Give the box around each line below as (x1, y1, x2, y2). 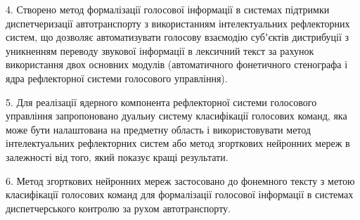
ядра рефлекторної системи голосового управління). (6, 70, 228, 85)
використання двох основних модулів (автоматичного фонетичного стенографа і (6, 57, 348, 72)
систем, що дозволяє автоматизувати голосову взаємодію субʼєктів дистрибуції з (6, 30, 349, 44)
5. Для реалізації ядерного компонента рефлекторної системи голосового (6, 94, 317, 109)
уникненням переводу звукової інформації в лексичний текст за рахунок (6, 43, 314, 58)
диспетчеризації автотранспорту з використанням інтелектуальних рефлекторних (6, 15, 350, 30)
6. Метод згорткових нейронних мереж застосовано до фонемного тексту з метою (6, 173, 355, 188)
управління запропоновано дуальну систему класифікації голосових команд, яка (6, 108, 347, 123)
